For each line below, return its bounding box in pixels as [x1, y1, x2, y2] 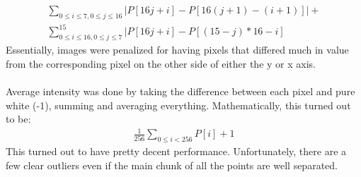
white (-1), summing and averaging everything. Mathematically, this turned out [6, 97, 351, 112]
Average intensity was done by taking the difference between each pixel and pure [6, 83, 355, 98]
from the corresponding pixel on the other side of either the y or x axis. [6, 56, 316, 71]
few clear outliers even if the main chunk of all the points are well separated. [6, 157, 338, 172]
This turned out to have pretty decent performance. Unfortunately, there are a [6, 144, 347, 159]
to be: [6, 111, 31, 126]
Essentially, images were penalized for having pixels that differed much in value [6, 42, 349, 57]
